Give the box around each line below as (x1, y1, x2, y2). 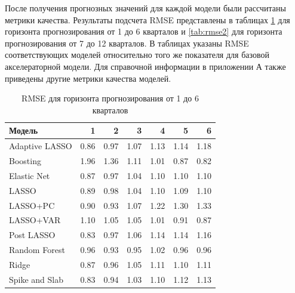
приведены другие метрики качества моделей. (5, 72, 171, 84)
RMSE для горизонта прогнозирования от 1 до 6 (21, 92, 199, 104)
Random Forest (9, 243, 65, 256)
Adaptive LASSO (9, 140, 72, 152)
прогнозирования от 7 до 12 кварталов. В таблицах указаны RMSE (5, 36, 249, 49)
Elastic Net (9, 169, 50, 181)
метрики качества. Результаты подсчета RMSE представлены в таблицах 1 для (5, 13, 290, 26)
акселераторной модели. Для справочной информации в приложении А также (5, 60, 286, 72)
